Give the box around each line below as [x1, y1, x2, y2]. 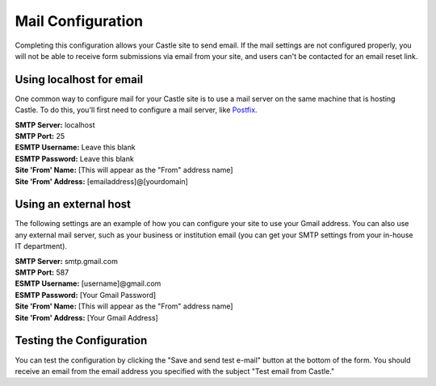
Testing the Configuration [15, 334, 148, 347]
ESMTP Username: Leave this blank [15, 142, 136, 153]
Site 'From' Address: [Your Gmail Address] [15, 313, 159, 322]
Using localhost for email [15, 73, 144, 86]
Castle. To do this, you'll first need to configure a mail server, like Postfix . [15, 105, 258, 115]
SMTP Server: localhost [15, 120, 95, 129]
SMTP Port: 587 [15, 267, 69, 278]
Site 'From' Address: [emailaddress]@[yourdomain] [15, 176, 189, 186]
